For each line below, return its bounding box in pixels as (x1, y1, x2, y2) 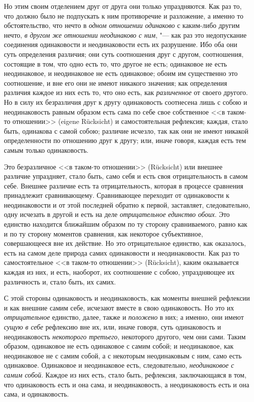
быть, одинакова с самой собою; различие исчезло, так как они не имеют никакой (4, 125, 249, 136)
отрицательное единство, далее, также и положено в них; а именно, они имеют (4, 312, 244, 322)
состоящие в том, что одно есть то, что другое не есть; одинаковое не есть (4, 58, 227, 69)
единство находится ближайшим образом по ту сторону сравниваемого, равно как (4, 219, 248, 229)
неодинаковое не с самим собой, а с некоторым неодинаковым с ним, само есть (4, 350, 242, 360)
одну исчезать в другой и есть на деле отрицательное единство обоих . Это (4, 209, 230, 219)
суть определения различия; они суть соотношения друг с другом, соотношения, (4, 48, 244, 59)
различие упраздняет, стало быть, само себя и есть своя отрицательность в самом (4, 171, 248, 181)
